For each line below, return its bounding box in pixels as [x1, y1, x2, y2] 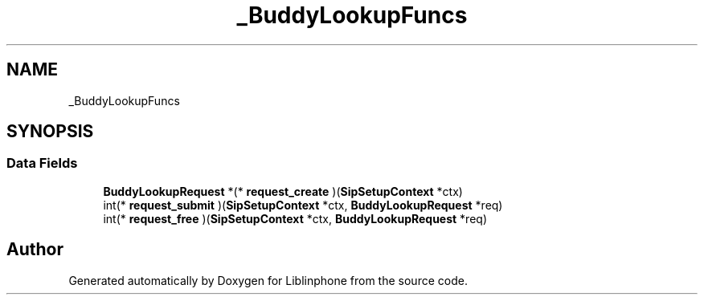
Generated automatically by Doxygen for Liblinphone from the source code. [68, 273, 468, 287]
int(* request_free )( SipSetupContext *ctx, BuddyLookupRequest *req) [103, 211, 488, 226]
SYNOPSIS [6, 121, 94, 142]
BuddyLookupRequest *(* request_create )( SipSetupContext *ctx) [103, 184, 463, 198]
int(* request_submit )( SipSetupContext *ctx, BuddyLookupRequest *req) [103, 197, 503, 212]
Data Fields [6, 155, 78, 172]
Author [6, 239, 63, 260]
